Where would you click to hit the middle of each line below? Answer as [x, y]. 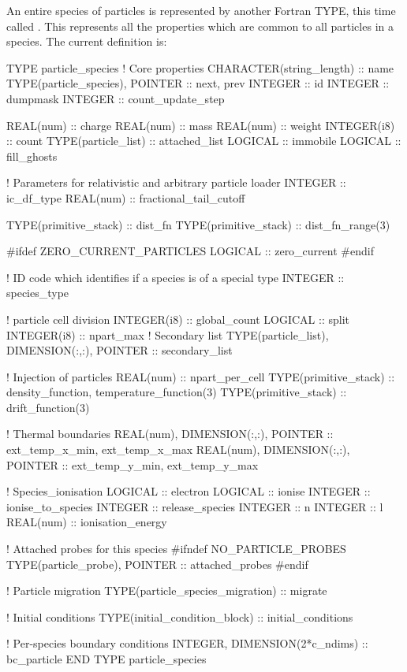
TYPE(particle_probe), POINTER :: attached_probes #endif [157, 564]
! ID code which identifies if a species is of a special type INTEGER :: [175, 277]
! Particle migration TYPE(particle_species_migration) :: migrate [167, 590]
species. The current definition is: [87, 41]
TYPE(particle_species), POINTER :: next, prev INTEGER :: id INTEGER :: [198, 83]
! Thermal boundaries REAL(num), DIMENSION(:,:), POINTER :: [170, 434]
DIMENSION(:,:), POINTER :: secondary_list [119, 350]
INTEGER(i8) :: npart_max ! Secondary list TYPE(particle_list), [168, 334]
